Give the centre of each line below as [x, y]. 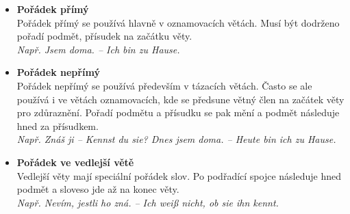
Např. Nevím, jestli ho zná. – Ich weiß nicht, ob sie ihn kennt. [148, 202]
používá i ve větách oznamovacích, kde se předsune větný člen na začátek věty [180, 99]
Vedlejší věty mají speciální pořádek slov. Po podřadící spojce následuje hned [179, 175]
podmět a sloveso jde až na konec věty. [98, 189]
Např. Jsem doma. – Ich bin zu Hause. [98, 49]
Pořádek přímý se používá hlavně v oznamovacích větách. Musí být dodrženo [178, 22]
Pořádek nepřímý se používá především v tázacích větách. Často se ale [164, 85]
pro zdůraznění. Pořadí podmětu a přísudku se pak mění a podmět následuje [178, 112]
